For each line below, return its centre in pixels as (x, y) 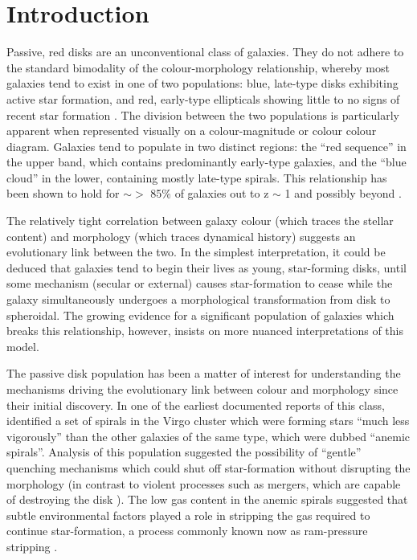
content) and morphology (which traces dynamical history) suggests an (181, 236)
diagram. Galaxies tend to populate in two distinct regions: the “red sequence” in (206, 146)
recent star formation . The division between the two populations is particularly (203, 114)
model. (23, 346)
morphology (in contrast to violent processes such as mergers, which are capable (204, 483)
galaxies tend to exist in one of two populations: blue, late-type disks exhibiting (202, 83)
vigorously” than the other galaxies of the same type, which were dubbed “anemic (208, 436)
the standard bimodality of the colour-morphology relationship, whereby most (198, 67)
